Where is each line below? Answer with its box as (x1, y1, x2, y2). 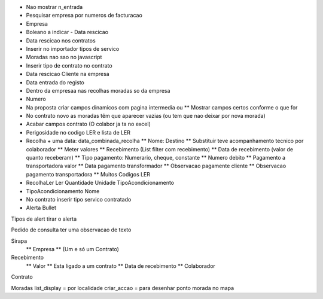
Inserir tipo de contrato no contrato (26, 62, 113, 69)
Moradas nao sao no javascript (26, 54, 102, 61)
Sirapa (11, 237, 28, 245)
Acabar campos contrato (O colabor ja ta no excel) (26, 120, 151, 128)
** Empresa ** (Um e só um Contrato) (26, 245, 119, 252)
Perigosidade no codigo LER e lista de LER (26, 129, 131, 136)
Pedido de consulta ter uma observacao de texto (11, 226, 132, 233)
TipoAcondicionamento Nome (26, 187, 100, 194)
